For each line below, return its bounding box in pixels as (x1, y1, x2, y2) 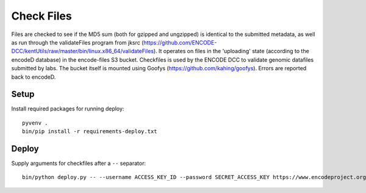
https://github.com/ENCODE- (143, 38, 217, 46)
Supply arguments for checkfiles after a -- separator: (11, 159, 146, 167)
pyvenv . (22, 119, 48, 126)
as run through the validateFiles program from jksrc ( (11, 38, 144, 46)
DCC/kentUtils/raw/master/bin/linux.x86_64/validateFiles (11, 48, 154, 55)
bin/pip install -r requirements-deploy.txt (22, 128, 158, 135)
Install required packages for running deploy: (11, 105, 124, 112)
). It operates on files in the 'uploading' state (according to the (153, 48, 309, 55)
